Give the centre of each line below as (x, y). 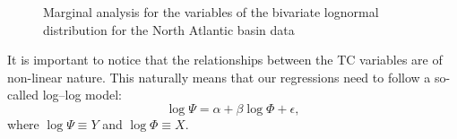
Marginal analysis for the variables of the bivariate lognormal (211, 12)
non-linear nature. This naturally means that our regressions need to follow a (219, 77)
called (23, 95)
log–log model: (82, 95)
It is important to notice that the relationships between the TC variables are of (225, 60)
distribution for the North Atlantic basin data (169, 29)
